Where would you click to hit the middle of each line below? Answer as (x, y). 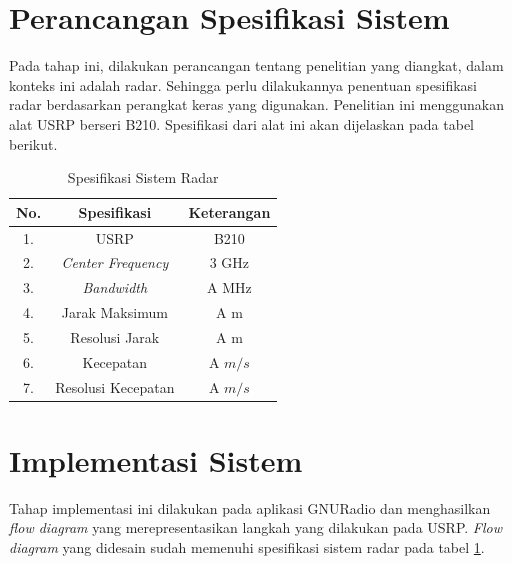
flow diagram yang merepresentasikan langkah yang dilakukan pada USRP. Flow (256, 527)
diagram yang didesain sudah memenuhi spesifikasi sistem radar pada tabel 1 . (247, 547)
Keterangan (229, 211)
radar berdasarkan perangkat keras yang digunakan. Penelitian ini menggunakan (256, 104)
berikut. (33, 143)
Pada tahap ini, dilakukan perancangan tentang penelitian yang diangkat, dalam (256, 65)
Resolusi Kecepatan (115, 386)
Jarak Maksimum (114, 312)
